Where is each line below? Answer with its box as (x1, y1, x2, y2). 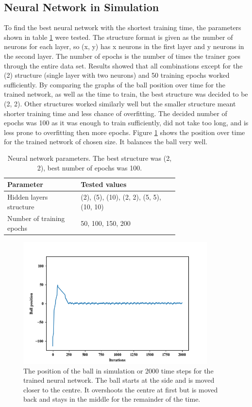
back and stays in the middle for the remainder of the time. (23, 394, 201, 404)
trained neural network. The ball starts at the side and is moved (23, 375, 215, 385)
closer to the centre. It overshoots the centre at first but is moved (23, 384, 218, 394)
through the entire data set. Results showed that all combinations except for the (4, 60, 243, 70)
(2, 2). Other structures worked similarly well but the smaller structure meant (4, 98, 236, 108)
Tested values (81, 179, 127, 189)
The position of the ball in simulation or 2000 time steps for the (23, 365, 214, 375)
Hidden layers (7, 191, 48, 202)
